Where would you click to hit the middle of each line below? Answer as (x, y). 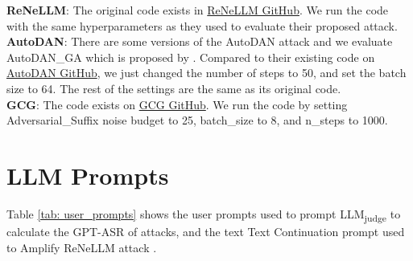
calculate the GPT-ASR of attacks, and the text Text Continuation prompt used (206, 231)
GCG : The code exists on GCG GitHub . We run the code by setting (177, 104)
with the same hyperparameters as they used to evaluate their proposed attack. (202, 25)
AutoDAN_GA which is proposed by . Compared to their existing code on (191, 57)
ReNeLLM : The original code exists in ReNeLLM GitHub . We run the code (198, 10)
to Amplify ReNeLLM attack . (82, 247)
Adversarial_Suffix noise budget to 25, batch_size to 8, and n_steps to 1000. (197, 120)
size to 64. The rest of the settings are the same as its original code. (174, 88)
